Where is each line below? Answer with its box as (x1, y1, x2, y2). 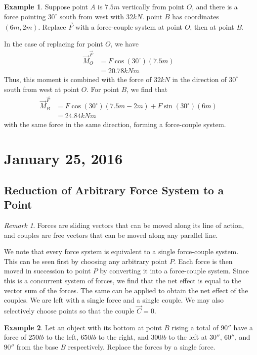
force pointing (4, 11, 46, 21)
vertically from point (122, 1, 184, 11)
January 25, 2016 (4, 148, 123, 169)
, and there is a (192, 1, 238, 11)
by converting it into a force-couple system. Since (99, 266, 249, 276)
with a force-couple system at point (75, 22, 182, 32)
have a (233, 322, 253, 332)
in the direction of (172, 74, 227, 84)
